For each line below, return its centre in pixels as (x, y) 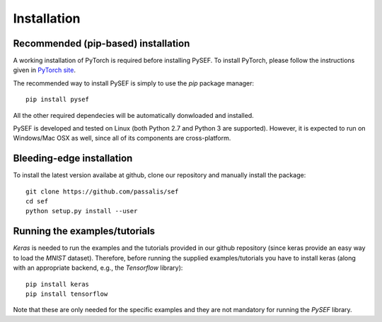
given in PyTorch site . (44, 70)
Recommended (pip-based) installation (102, 43)
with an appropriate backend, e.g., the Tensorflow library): (98, 268)
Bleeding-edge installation (73, 159)
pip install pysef (58, 100)
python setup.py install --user (82, 211)
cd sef (37, 202)
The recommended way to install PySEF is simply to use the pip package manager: (134, 83)
